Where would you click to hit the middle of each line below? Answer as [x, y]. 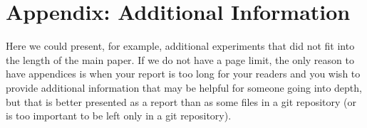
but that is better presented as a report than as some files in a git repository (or [181, 101]
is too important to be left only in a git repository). [119, 116]
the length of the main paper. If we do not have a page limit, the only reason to [180, 59]
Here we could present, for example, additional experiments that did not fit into [180, 46]
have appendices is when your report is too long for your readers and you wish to [183, 74]
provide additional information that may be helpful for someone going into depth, [184, 87]
